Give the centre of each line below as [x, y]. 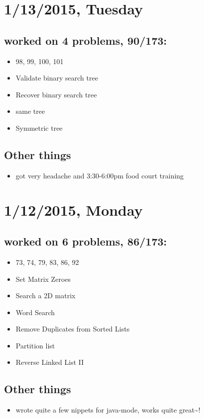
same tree [30, 111]
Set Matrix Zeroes [43, 279]
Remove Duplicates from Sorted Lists [73, 329]
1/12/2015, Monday [73, 209]
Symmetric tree [39, 127]
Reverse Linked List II [50, 362]
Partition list [35, 345]
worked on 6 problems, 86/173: [86, 241]
